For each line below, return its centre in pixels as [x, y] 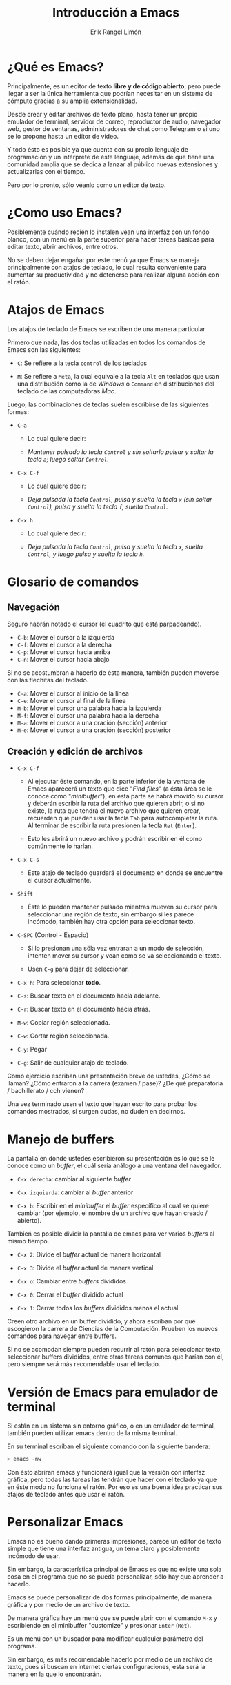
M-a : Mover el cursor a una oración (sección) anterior [92, 722]
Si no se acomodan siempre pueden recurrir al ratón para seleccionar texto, [115, 1350]
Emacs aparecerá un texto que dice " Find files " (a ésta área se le [120, 789]
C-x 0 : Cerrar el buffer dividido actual [70, 1294]
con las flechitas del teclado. [48, 680]
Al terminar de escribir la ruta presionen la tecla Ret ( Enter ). [112, 825]
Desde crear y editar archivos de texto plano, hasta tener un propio [102, 114]
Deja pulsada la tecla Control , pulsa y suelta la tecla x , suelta [115, 546]
